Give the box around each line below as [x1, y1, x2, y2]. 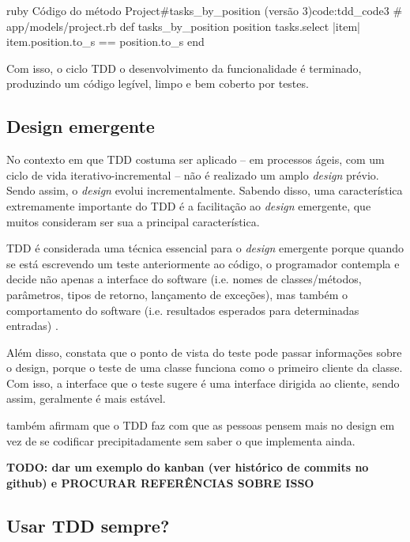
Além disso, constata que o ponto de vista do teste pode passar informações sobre [6, 343, 402, 360]
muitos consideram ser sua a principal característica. [6, 213, 260, 229]
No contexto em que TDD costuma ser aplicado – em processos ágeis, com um [6, 151, 385, 168]
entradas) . [6, 317, 58, 334]
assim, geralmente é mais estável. [6, 390, 166, 407]
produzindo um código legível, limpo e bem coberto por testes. [6, 75, 309, 92]
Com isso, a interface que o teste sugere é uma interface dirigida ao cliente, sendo [6, 374, 400, 391]
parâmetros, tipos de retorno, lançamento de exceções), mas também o [6, 286, 348, 302]
